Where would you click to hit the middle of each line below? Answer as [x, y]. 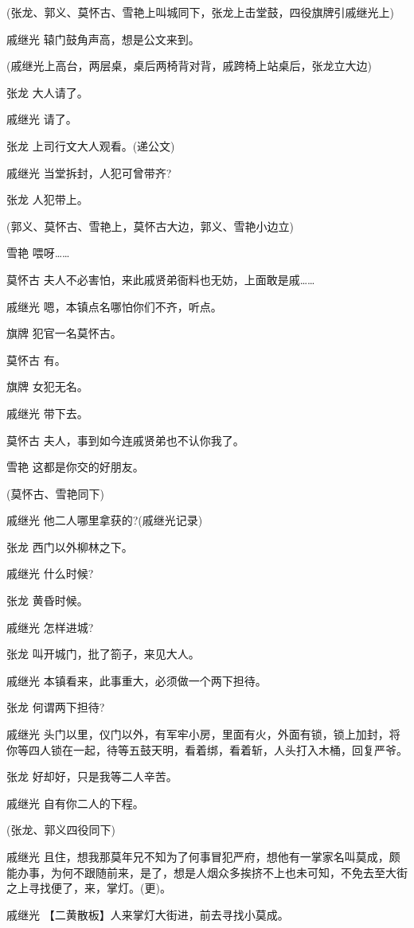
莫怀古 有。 [36, 359]
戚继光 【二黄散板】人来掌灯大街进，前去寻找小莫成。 [148, 914]
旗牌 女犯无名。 [47, 386]
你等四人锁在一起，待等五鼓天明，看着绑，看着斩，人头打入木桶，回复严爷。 [207, 749]
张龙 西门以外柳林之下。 [70, 546]
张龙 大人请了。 [47, 92]
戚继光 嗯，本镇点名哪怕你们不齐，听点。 [114, 306]
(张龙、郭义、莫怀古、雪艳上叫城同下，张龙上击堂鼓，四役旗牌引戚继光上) [200, 12]
